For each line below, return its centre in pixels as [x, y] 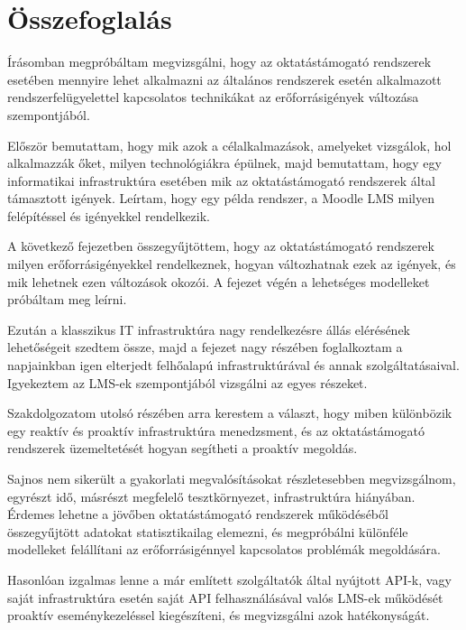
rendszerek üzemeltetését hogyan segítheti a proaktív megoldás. [183, 448]
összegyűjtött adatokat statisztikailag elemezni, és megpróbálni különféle [208, 531]
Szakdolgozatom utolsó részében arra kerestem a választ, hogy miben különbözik [230, 413]
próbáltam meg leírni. [67, 299]
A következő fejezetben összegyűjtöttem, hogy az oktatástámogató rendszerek [221, 246]
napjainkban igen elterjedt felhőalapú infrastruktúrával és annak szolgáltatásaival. [233, 365]
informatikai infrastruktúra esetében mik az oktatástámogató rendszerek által [222, 180]
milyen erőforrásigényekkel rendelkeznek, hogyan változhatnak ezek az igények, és [232, 264]
